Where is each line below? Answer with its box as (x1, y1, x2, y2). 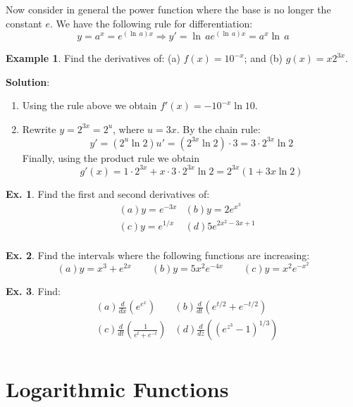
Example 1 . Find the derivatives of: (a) (6, 51, 180, 65)
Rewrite (22, 121, 56, 136)
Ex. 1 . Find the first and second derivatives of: (6, 186, 210, 201)
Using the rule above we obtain (22, 98, 157, 113)
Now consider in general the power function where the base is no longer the (6, 2, 331, 16)
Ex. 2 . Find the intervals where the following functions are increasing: (6, 247, 310, 262)
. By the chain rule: (176, 121, 261, 136)
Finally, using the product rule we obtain (22, 150, 200, 165)
